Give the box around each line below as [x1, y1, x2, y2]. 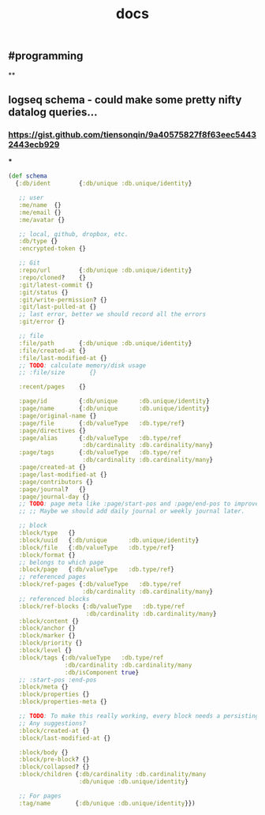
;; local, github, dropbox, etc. [18, 230, 129, 238]
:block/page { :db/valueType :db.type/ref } [18, 565, 175, 573]
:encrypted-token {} [18, 245, 87, 253]
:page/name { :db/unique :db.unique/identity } [18, 404, 211, 413]
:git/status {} [18, 288, 69, 296]
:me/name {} [18, 201, 62, 209]
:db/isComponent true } [64, 668, 140, 676]
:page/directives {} [18, 426, 87, 434]
